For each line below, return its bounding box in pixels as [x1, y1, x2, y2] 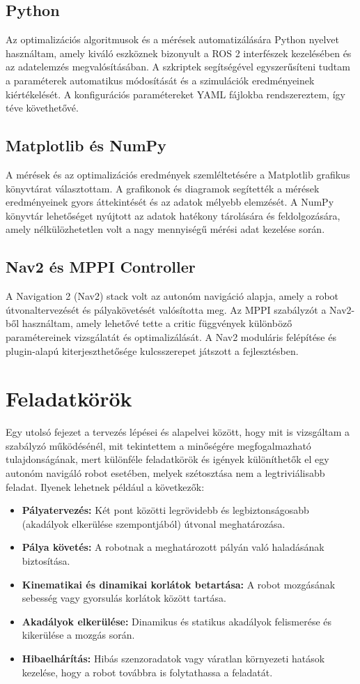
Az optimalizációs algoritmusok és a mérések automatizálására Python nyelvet [6, 32, 339, 47]
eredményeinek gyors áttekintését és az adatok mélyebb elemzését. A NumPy [6, 195, 334, 209]
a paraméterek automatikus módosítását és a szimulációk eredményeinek [6, 73, 315, 87]
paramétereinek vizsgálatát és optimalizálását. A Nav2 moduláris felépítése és [6, 329, 336, 344]
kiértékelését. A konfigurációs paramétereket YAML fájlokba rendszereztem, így [6, 86, 345, 101]
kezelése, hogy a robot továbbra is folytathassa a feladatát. [22, 664, 273, 679]
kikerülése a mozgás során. [22, 628, 135, 642]
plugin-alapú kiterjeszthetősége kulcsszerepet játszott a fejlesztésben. [6, 343, 299, 358]
